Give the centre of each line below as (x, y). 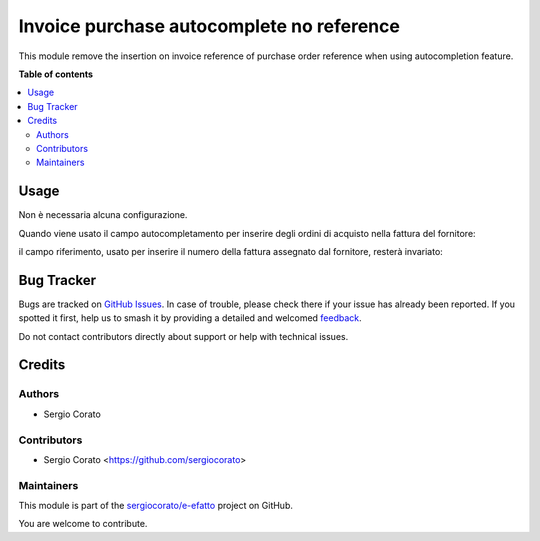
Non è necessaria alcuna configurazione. (103, 215)
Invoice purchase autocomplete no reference (209, 26)
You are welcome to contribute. (83, 524)
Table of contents (56, 74)
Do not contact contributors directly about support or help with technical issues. (183, 336)
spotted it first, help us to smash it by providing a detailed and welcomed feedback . (190, 318)
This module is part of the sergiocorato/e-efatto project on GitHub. (156, 506)
